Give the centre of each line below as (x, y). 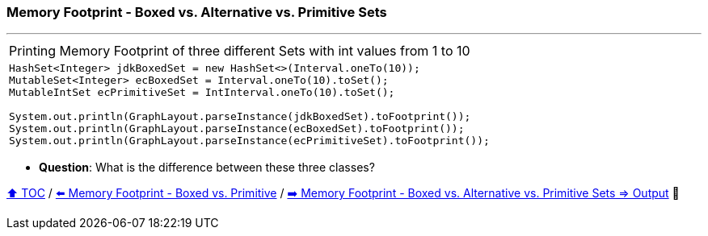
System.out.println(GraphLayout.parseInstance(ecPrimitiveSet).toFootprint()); (249, 141)
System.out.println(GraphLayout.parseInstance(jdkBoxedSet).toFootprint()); (240, 117)
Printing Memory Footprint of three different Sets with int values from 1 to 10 (240, 51)
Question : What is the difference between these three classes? (207, 168)
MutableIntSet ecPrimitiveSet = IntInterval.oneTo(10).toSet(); (202, 93)
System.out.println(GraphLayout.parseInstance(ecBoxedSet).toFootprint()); (237, 129)
